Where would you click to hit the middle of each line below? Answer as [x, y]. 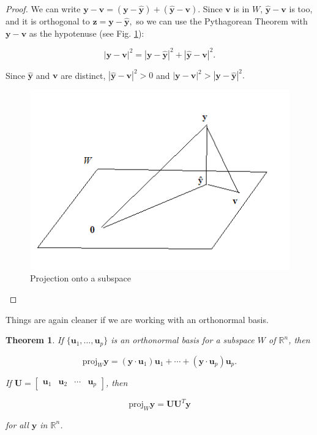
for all [17, 424]
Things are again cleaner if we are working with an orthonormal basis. [137, 319]
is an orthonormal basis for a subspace [183, 340]
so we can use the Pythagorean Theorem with [222, 21]
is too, [301, 9]
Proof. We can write [43, 9]
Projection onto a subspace [80, 278]
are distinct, [83, 75]
